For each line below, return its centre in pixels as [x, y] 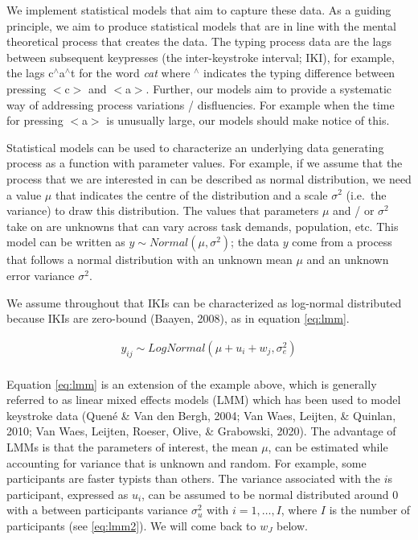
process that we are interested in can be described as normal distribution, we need [209, 178]
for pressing [35, 120]
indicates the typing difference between [299, 73]
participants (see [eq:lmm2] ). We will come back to [131, 525]
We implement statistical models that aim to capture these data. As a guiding [199, 10]
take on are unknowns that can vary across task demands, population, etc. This [203, 226]
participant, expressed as [68, 494]
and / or [354, 210]
